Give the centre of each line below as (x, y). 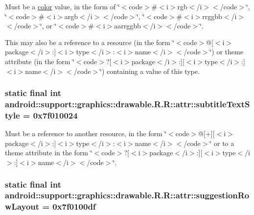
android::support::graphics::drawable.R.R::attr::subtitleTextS (127, 104)
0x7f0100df (74, 206)
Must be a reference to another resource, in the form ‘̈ (86, 133)
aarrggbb (127, 26)
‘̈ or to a (222, 143)
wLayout (22, 206)
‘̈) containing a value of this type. (150, 71)
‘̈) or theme (226, 52)
